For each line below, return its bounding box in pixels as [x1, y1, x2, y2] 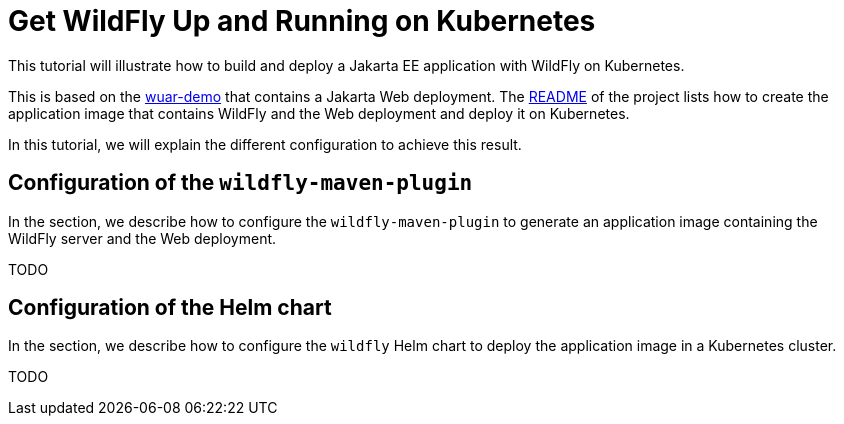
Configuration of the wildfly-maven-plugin [8, 170, 473, 196]
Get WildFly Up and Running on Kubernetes [8, 4, 596, 38]
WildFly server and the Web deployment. [8, 229, 277, 247]
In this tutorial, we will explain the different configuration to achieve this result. [8, 135, 522, 153]
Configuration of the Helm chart [8, 295, 332, 321]
